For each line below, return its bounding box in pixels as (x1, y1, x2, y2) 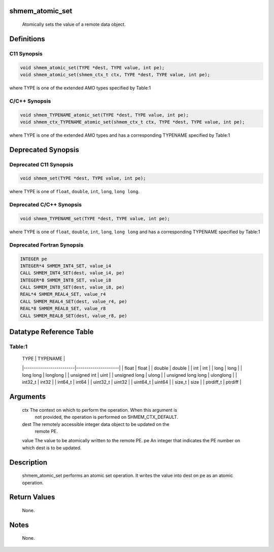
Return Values (9, 493, 55, 502)
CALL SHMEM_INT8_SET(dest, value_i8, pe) (20, 285, 125, 290)
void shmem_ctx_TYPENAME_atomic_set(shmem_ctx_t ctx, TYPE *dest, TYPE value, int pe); (20, 119, 245, 125)
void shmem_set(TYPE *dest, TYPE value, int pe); (20, 175, 146, 181)
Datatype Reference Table (9, 328, 94, 336)
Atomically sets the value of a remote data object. (22, 21, 126, 27)
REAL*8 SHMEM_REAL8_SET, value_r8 (20, 305, 106, 312)
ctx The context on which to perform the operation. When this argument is (22, 407, 178, 413)
